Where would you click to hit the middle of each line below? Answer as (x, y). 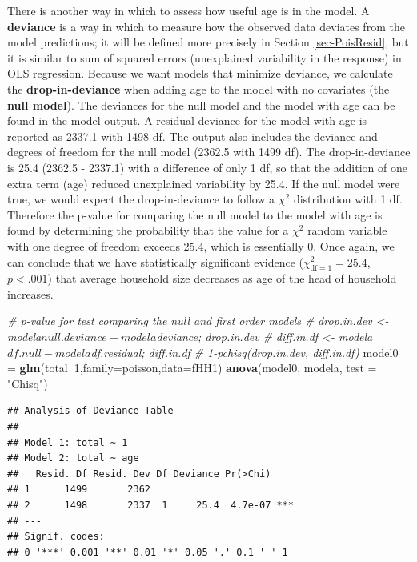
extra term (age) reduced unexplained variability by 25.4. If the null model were (204, 183)
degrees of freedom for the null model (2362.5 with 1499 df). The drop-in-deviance (209, 152)
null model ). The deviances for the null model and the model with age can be (201, 104)
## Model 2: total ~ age (73, 458)
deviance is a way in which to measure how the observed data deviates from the (206, 26)
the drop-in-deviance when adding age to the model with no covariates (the (198, 88)
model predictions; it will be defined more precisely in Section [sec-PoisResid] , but (208, 42)
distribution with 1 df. (348, 199)
